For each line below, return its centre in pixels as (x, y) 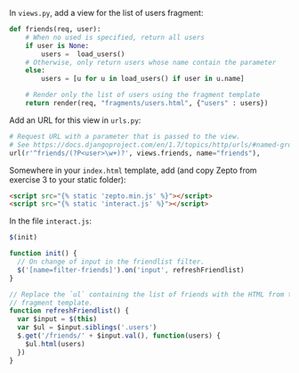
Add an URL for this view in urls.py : (75, 120)
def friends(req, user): (55, 29)
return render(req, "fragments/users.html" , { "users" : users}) (147, 103)
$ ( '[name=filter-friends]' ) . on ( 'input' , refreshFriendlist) (131, 270)
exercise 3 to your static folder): (68, 179)
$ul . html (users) (56, 344)
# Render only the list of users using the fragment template (143, 95)
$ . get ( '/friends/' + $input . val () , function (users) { (119, 336)
